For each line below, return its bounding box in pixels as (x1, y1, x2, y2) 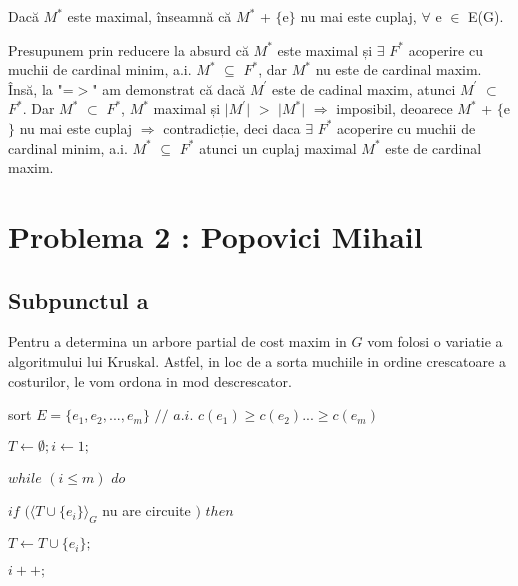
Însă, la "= (8, 78, 74, 99)
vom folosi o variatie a (367, 331, 503, 352)
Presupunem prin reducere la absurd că (8, 39, 249, 60)
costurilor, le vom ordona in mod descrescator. (8, 370, 292, 391)
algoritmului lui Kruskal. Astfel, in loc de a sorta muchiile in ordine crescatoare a (8, 350, 506, 371)
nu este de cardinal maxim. (315, 59, 482, 80)
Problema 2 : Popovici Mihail (8, 215, 423, 256)
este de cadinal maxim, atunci (272, 78, 456, 99)
